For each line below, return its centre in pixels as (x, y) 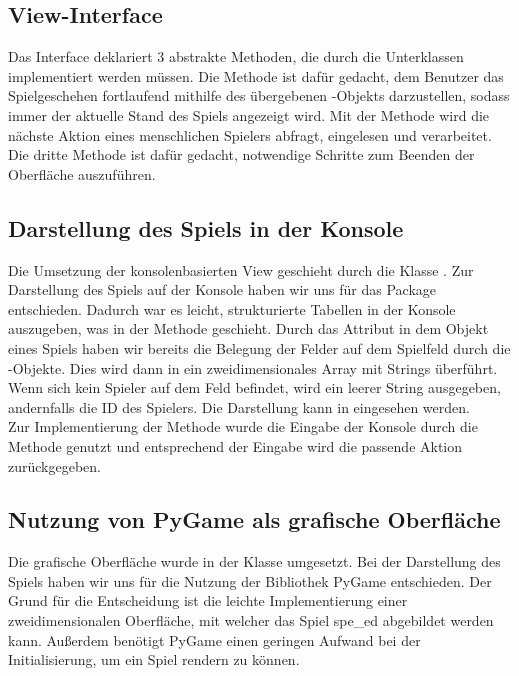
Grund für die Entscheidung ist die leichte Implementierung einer (208, 600)
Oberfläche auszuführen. (82, 173)
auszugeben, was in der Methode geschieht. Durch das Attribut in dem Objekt (248, 328)
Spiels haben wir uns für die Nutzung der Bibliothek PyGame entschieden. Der (250, 580)
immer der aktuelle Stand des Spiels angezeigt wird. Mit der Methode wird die (249, 114)
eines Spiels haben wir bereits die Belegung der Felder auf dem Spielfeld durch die (259, 347)
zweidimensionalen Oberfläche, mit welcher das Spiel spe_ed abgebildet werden (251, 620)
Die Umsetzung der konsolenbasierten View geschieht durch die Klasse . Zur (241, 269)
